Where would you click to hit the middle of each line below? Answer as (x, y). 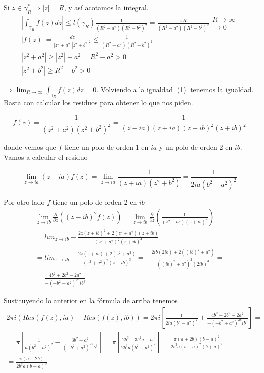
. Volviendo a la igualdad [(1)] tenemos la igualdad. (175, 89)
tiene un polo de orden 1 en (106, 147)
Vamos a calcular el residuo (46, 157)
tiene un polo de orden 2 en (95, 202)
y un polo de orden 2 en (196, 147)
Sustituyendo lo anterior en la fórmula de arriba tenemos (91, 301)
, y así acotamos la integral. (106, 7)
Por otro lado (24, 202)
